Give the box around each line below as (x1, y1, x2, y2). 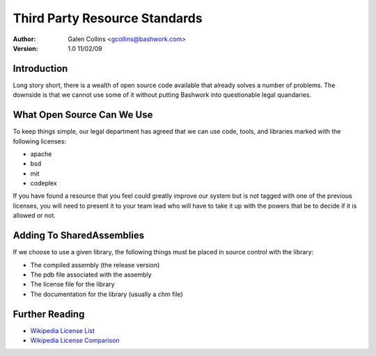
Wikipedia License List (30, 326, 95, 334)
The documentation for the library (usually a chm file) (30, 290, 184, 298)
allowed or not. (13, 211, 56, 219)
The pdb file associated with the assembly (30, 270, 152, 279)
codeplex (30, 179, 57, 187)
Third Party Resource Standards (13, 10, 203, 26)
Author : (13, 35, 36, 43)
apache (30, 150, 52, 158)
